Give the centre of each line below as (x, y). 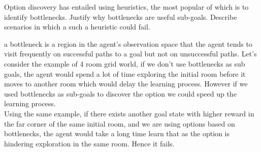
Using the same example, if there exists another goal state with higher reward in (129, 113)
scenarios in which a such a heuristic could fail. (77, 27)
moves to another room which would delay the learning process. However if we (126, 84)
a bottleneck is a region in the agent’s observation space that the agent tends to (128, 43)
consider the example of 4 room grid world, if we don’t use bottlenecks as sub (125, 63)
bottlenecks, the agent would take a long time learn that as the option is (117, 133)
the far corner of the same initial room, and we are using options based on (120, 123)
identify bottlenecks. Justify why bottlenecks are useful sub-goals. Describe (121, 17)
